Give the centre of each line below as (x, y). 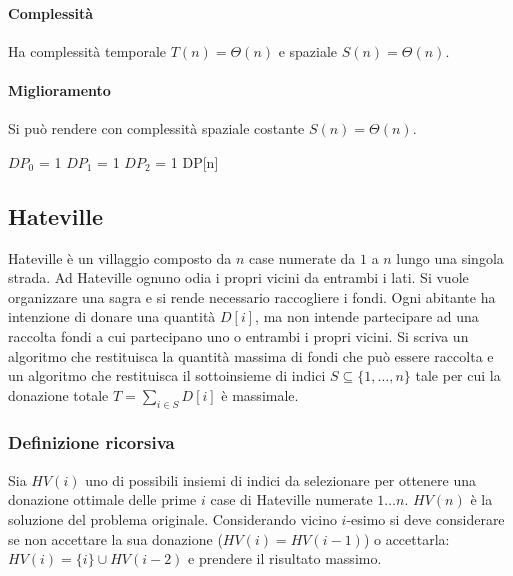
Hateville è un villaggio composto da (120, 257)
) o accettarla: (406, 538)
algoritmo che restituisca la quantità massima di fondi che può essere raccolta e (251, 355)
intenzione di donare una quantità (112, 316)
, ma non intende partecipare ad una (367, 316)
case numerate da (302, 257)
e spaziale (308, 50)
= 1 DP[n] (187, 161)
